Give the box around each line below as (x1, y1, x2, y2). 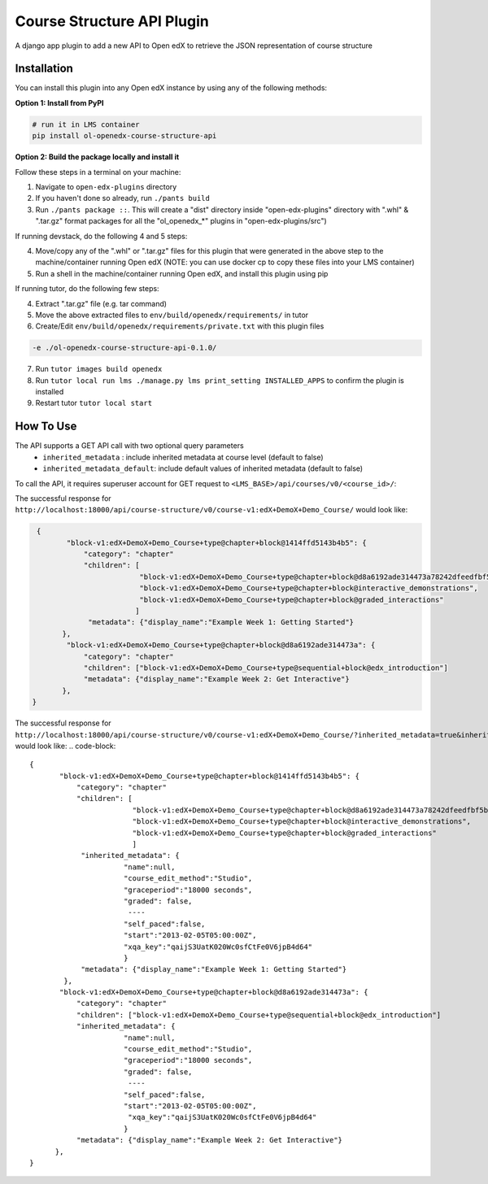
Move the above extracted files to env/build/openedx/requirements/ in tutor (35, 310, 309, 320)
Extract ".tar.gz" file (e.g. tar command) (35, 298, 167, 308)
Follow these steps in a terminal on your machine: (15, 167, 181, 176)
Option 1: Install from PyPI (15, 98, 105, 107)
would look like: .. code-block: (15, 741, 116, 751)
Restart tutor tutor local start (35, 398, 153, 408)
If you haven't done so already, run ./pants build (35, 194, 211, 203)
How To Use (15, 420, 77, 433)
